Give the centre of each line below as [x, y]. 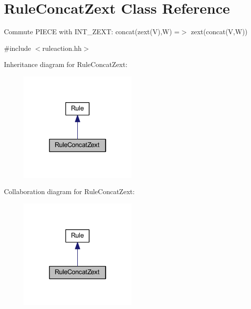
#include [18, 48]
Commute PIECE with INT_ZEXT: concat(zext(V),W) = [92, 32]
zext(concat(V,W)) [219, 32]
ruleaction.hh [62, 48]
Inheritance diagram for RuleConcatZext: [66, 64]
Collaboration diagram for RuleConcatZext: [69, 191]
